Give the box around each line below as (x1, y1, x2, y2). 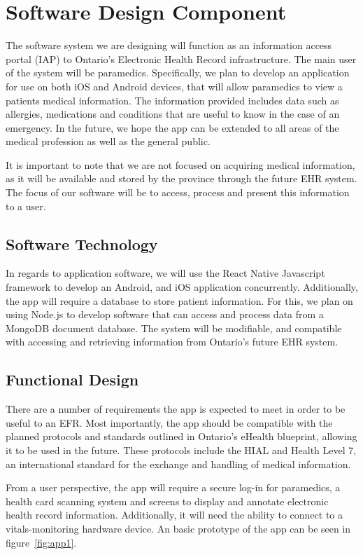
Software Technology (6, 233, 158, 254)
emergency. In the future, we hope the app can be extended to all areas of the (6, 120, 339, 135)
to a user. (6, 198, 46, 213)
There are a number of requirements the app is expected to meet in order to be (6, 402, 346, 416)
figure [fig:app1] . (6, 535, 77, 549)
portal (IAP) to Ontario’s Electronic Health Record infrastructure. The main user (6, 51, 357, 66)
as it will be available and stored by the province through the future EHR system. (6, 171, 357, 186)
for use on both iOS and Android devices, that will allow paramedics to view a (6, 78, 343, 93)
